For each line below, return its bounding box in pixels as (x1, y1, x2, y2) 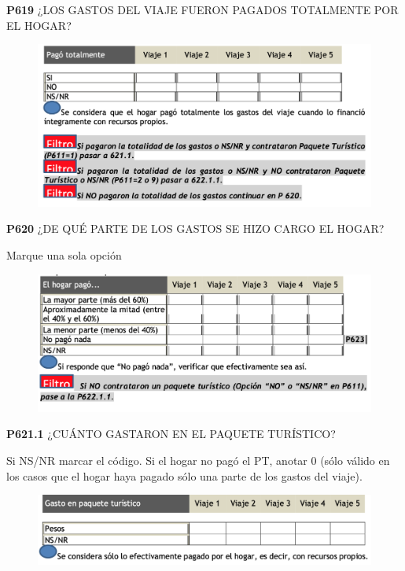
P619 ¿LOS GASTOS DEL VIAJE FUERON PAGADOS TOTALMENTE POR (6, 2, 399, 17)
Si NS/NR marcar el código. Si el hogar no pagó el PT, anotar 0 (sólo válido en (6, 452, 390, 469)
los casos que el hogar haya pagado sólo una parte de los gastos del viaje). (6, 467, 363, 484)
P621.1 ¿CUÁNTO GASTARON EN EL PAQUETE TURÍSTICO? (6, 425, 336, 442)
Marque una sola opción (6, 246, 122, 263)
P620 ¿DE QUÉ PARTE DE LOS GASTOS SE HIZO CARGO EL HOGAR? (6, 220, 385, 237)
